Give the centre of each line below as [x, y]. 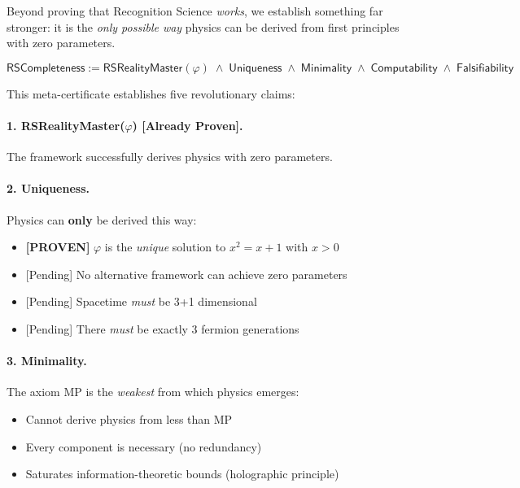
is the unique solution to [165, 247]
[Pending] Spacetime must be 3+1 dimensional [141, 301]
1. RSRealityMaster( [66, 125]
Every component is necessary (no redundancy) [144, 446]
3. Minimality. [47, 361]
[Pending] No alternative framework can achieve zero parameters [186, 274]
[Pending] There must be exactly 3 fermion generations [162, 328]
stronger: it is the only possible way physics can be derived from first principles [203, 26]
